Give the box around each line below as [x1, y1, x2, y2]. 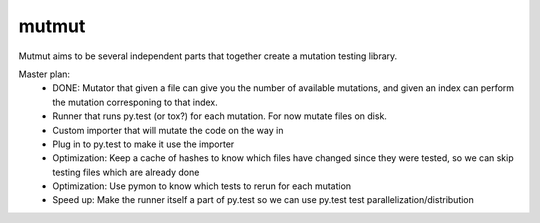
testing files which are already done [52, 166, 200, 178]
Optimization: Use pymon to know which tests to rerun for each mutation [52, 180, 352, 192]
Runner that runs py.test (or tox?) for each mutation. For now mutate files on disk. [52, 110, 387, 122]
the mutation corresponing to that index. [52, 96, 219, 108]
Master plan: [18, 68, 70, 80]
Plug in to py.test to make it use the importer [52, 138, 235, 150]
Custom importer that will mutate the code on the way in [52, 124, 284, 136]
